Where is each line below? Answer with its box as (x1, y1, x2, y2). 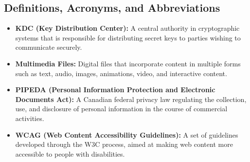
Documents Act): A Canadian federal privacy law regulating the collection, (15, 94, 247, 104)
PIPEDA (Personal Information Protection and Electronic (15, 84, 215, 95)
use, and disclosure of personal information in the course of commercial (15, 103, 228, 114)
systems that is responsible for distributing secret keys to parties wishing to (15, 32, 241, 42)
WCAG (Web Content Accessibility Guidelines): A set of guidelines (15, 129, 238, 140)
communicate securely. (15, 42, 82, 52)
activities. (15, 113, 44, 123)
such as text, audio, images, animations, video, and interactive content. (15, 68, 227, 78)
